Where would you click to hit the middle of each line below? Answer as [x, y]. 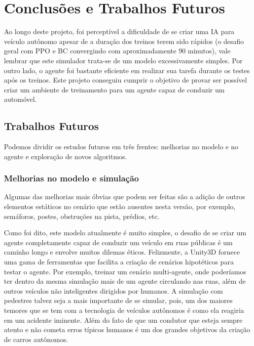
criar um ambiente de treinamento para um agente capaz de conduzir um [114, 89]
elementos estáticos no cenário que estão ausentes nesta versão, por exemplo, [120, 206]
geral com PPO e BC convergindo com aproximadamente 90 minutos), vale [117, 51]
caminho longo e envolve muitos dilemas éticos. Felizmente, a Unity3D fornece [122, 252]
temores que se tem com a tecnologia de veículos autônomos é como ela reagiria [124, 310]
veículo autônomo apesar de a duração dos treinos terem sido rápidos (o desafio [124, 41]
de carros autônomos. [36, 339]
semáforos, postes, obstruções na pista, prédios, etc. [82, 216]
